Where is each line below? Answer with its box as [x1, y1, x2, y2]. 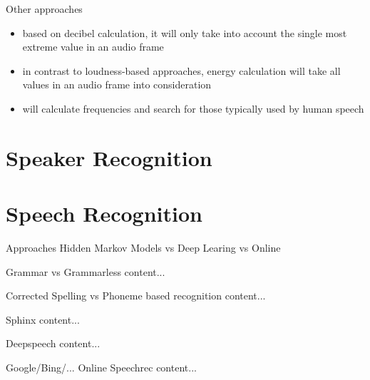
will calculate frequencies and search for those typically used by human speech [22, 101, 364, 115]
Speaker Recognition [6, 143, 212, 172]
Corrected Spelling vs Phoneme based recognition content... [6, 288, 266, 303]
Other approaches [6, 1, 83, 16]
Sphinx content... [6, 312, 80, 327]
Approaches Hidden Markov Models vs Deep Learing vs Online [6, 240, 281, 255]
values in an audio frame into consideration [22, 77, 212, 92]
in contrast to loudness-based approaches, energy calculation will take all [22, 63, 341, 78]
